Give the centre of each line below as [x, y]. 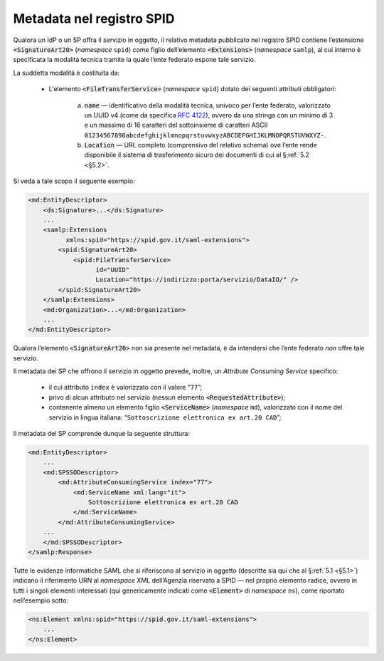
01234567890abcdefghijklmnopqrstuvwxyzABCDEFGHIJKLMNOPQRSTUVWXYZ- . [205, 135]
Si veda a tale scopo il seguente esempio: [74, 181]
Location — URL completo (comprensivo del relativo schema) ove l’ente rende [201, 145]
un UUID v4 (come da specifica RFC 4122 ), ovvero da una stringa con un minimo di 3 [209, 115]
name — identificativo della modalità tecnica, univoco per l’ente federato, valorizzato [207, 105]
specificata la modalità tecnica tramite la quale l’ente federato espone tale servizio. [134, 60]
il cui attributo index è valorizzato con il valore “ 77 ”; [126, 387]
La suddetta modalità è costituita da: [66, 73]
